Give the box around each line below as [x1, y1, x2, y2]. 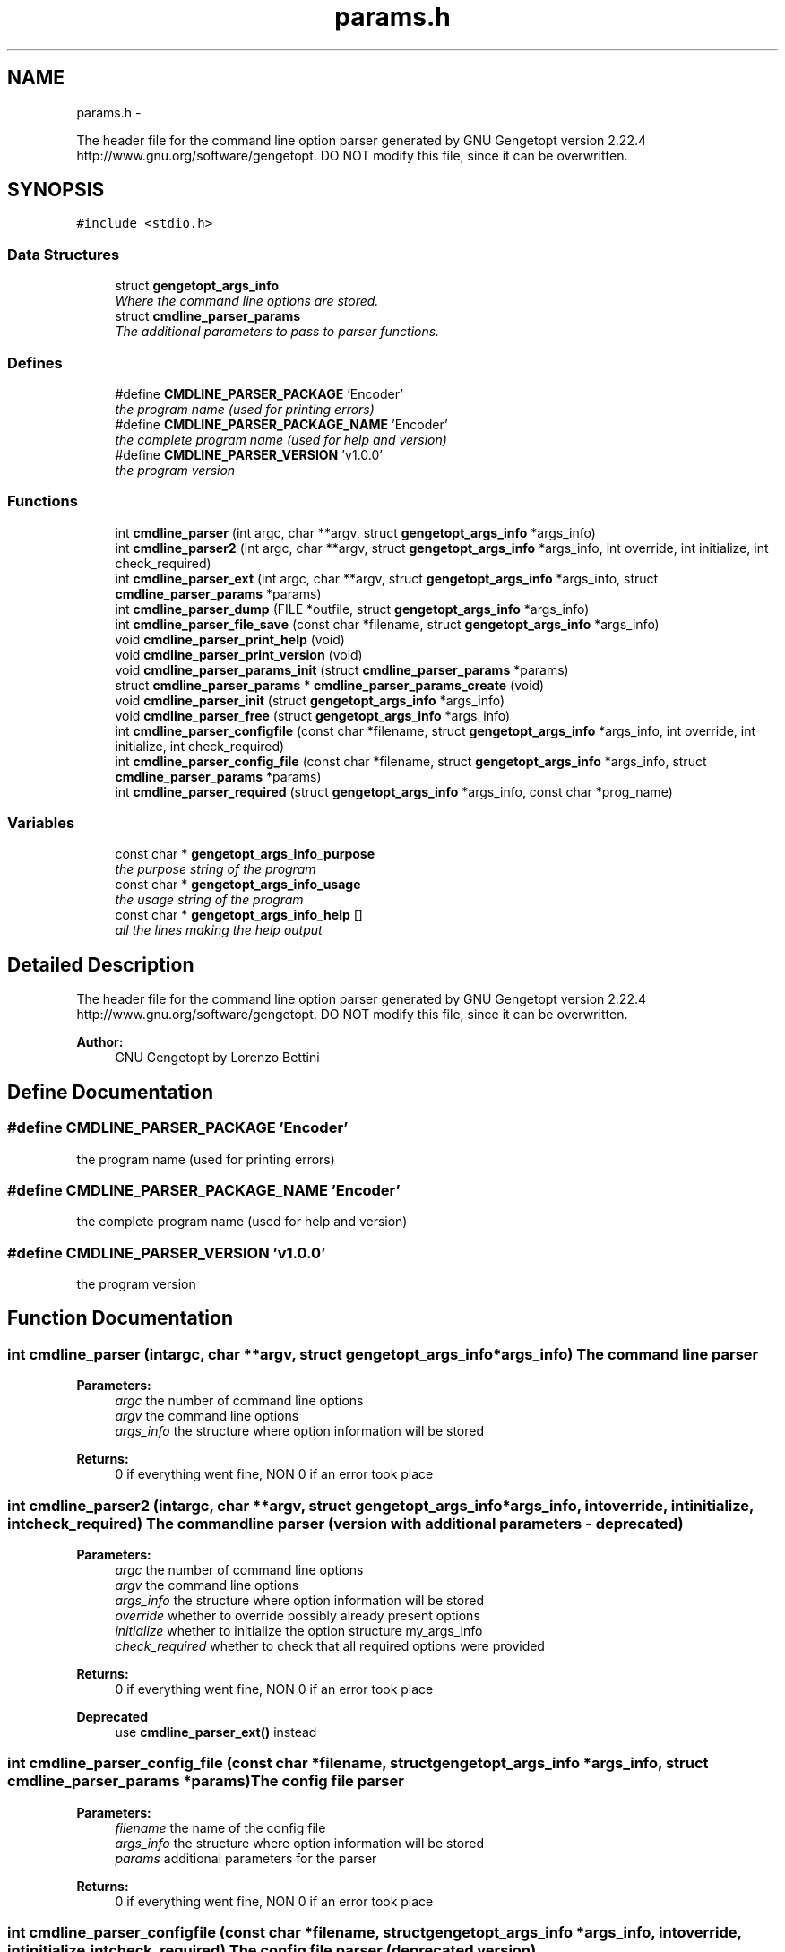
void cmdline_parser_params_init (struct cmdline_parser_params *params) [115, 661, 569, 678]
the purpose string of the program [115, 861, 316, 877]
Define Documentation [7, 1080, 213, 1103]
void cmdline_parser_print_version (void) [115, 646, 363, 662]
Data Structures [7, 245, 120, 263]
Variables [7, 814, 75, 833]
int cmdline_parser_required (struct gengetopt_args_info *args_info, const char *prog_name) [115, 783, 673, 799]
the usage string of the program [115, 892, 304, 908]
